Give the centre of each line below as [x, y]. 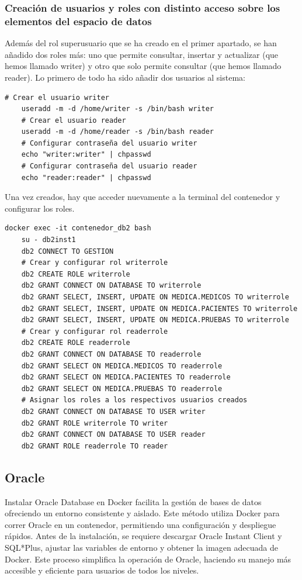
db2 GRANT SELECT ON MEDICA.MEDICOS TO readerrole [122, 366]
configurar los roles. [40, 208]
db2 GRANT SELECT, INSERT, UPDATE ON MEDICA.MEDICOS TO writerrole [155, 297]
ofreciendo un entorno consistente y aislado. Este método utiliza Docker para [142, 513]
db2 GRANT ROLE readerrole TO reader [95, 446]
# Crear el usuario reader [74, 120]
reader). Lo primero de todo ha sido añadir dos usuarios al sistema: [125, 77]
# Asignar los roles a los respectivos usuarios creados [134, 400]
